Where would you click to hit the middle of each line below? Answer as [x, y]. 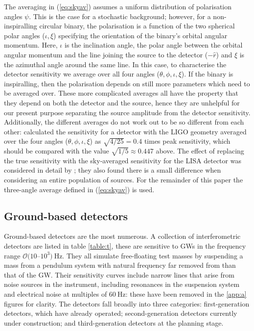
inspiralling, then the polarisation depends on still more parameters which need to [127, 83]
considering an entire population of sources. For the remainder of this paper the [124, 180]
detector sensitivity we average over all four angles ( [82, 74]
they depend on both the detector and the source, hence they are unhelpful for [122, 102]
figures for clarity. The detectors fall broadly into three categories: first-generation [127, 303]
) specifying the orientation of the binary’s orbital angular [140, 35]
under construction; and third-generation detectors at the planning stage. [114, 322]
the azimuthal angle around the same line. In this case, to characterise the [115, 64]
